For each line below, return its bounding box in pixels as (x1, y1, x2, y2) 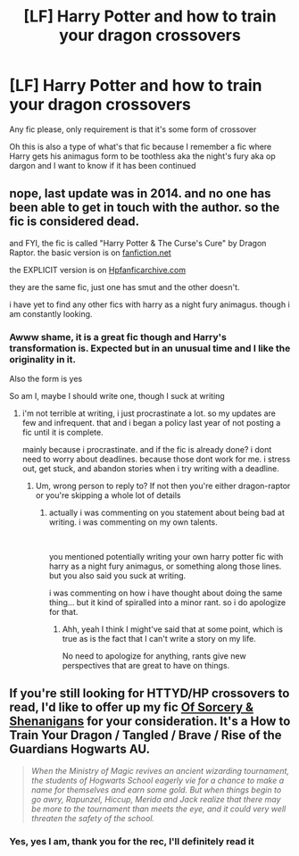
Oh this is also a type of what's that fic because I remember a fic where (9, 141, 272, 152)
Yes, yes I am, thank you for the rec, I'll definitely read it (9, 835, 254, 847)
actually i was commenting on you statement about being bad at (48, 507, 286, 519)
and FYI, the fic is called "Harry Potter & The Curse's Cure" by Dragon (9, 237, 267, 248)
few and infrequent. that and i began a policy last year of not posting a (21, 418, 281, 428)
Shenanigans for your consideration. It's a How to (9, 714, 291, 729)
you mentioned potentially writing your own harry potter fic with (48, 552, 284, 562)
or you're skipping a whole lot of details (35, 490, 181, 501)
